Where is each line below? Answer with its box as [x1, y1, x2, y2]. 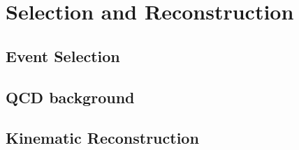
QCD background [6, 86, 135, 107]
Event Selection [6, 45, 120, 66]
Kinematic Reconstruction [6, 127, 199, 149]
